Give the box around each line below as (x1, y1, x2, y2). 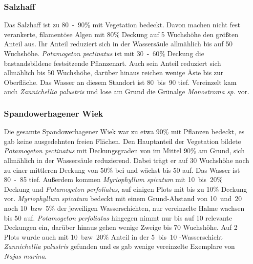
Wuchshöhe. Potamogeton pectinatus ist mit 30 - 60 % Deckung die (4, 48, 204, 58)
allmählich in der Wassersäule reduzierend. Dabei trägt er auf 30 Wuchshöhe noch (4, 155, 250, 165)
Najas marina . (4, 250, 47, 261)
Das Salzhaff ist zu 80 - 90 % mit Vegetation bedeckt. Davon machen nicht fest (4, 20, 240, 30)
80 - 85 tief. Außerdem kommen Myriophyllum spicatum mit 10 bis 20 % (4, 174, 223, 184)
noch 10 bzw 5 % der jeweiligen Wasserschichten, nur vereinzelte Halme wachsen (4, 203, 245, 213)
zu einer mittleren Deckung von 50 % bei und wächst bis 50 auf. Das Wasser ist (4, 164, 240, 175)
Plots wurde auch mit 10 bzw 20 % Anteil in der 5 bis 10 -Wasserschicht (4, 231, 223, 242)
